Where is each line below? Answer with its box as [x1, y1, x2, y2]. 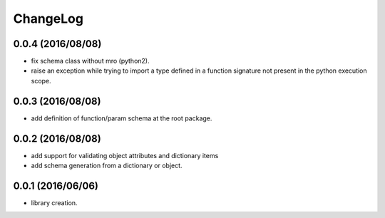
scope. [31, 76, 51, 85]
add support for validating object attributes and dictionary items [31, 151, 219, 160]
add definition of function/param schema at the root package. [31, 114, 212, 123]
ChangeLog [13, 11, 83, 26]
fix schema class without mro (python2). [31, 57, 150, 66]
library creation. [31, 198, 78, 207]
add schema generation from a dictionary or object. [31, 161, 183, 170]
